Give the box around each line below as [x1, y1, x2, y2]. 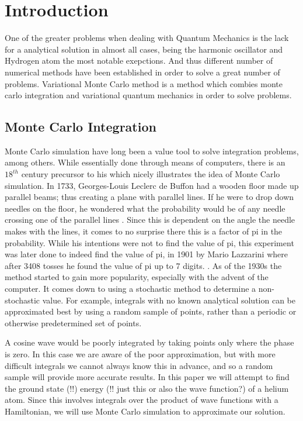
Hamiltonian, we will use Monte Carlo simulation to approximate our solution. [5, 405, 285, 417]
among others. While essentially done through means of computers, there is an [5, 156, 285, 168]
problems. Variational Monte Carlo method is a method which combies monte [5, 77, 283, 89]
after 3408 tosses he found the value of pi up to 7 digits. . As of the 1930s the [5, 259, 282, 271]
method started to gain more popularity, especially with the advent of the [5, 271, 269, 283]
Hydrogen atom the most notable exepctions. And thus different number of [5, 54, 273, 67]
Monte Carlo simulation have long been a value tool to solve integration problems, [5, 144, 299, 157]
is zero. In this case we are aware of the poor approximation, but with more [5, 347, 276, 360]
